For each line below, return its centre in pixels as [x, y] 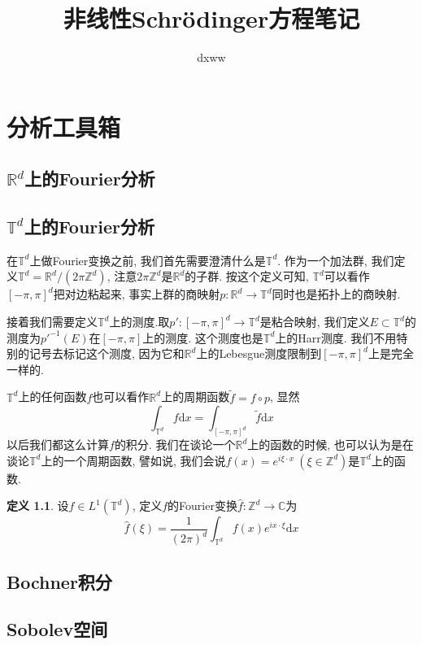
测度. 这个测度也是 [214, 337]
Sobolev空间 [57, 629]
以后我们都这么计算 [58, 445]
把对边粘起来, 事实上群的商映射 [137, 294]
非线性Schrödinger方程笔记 [211, 18]
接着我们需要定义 [52, 322]
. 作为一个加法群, [322, 260]
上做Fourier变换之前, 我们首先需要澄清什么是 [148, 260]
